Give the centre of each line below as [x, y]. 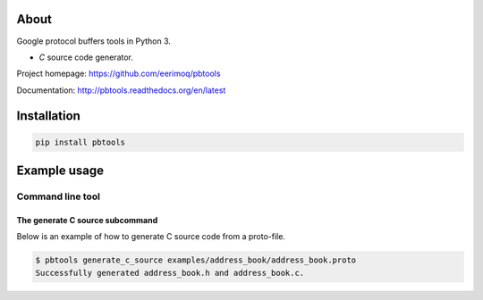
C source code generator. [86, 57]
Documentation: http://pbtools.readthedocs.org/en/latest [121, 90]
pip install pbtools [80, 142]
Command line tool [58, 196]
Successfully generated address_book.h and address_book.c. [170, 273]
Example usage [60, 171]
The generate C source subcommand [87, 220]
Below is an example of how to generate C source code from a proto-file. [151, 237]
